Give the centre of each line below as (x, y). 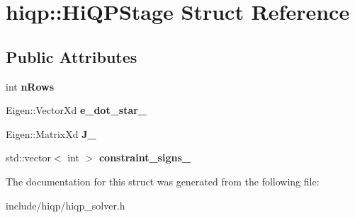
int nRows (30, 86)
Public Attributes (72, 56)
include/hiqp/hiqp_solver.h (66, 205)
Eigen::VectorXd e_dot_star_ (77, 110)
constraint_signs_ (145, 157)
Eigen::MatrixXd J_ (51, 133)
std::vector (28, 157)
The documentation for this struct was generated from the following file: (163, 181)
